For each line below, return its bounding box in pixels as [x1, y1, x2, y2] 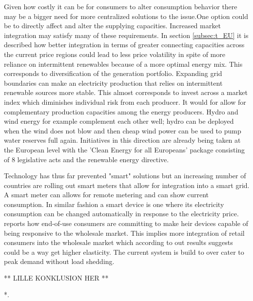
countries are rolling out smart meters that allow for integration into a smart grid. [4, 180, 250, 190]
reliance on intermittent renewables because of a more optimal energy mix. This [4, 58, 243, 69]
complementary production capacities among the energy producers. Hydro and [4, 106, 238, 116]
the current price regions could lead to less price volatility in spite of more [4, 49, 225, 59]
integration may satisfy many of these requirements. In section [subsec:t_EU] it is [4, 30, 249, 40]
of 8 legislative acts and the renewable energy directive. [4, 154, 169, 164]
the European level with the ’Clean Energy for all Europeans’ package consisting [4, 144, 245, 154]
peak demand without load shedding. [4, 256, 115, 266]
